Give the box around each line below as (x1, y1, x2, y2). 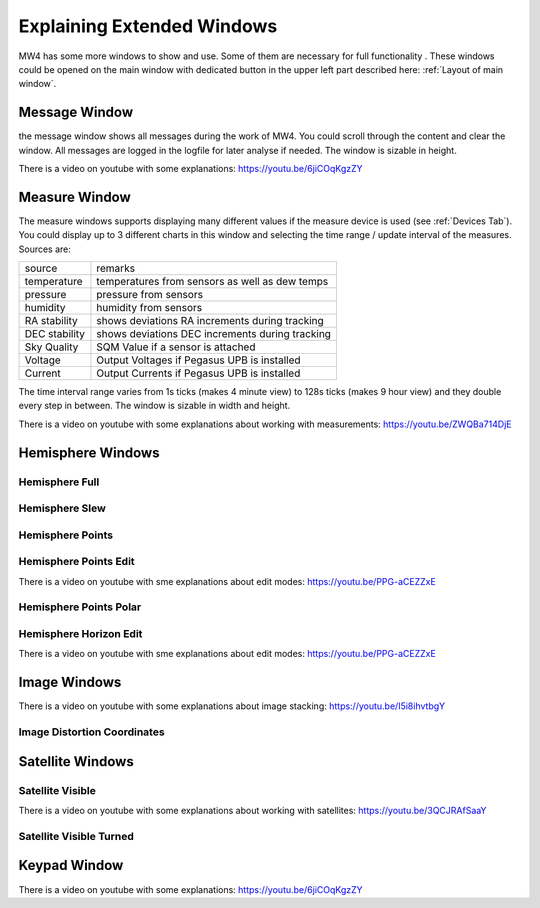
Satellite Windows (18, 753, 134, 770)
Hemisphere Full (18, 475, 100, 489)
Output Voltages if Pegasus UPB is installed (96, 353, 301, 367)
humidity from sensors (96, 301, 203, 315)
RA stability (24, 314, 79, 328)
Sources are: (18, 243, 72, 255)
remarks (96, 261, 135, 275)
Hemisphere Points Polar (18, 600, 142, 614)
